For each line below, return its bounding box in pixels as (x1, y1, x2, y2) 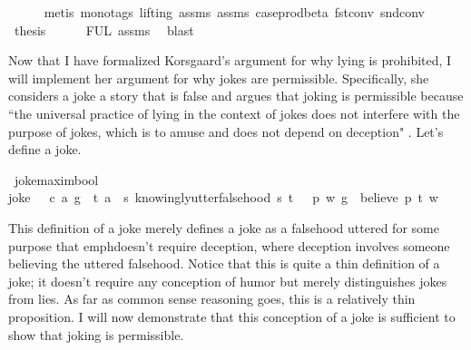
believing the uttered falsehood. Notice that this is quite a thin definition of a (8, 254, 440, 273)
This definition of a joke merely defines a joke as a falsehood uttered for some (8, 218, 439, 237)
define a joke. (8, 140, 82, 159)
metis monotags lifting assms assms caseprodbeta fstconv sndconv (44, 3, 425, 21)
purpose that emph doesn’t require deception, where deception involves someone (8, 236, 450, 255)
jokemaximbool (14, 170, 99, 189)
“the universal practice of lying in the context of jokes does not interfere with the (8, 103, 460, 122)
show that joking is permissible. (8, 325, 184, 344)
